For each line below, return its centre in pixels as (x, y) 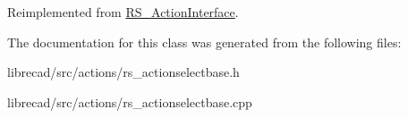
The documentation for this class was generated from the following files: (204, 42)
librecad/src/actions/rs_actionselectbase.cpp (130, 101)
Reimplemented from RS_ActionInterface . (123, 12)
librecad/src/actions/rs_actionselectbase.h (123, 72)
